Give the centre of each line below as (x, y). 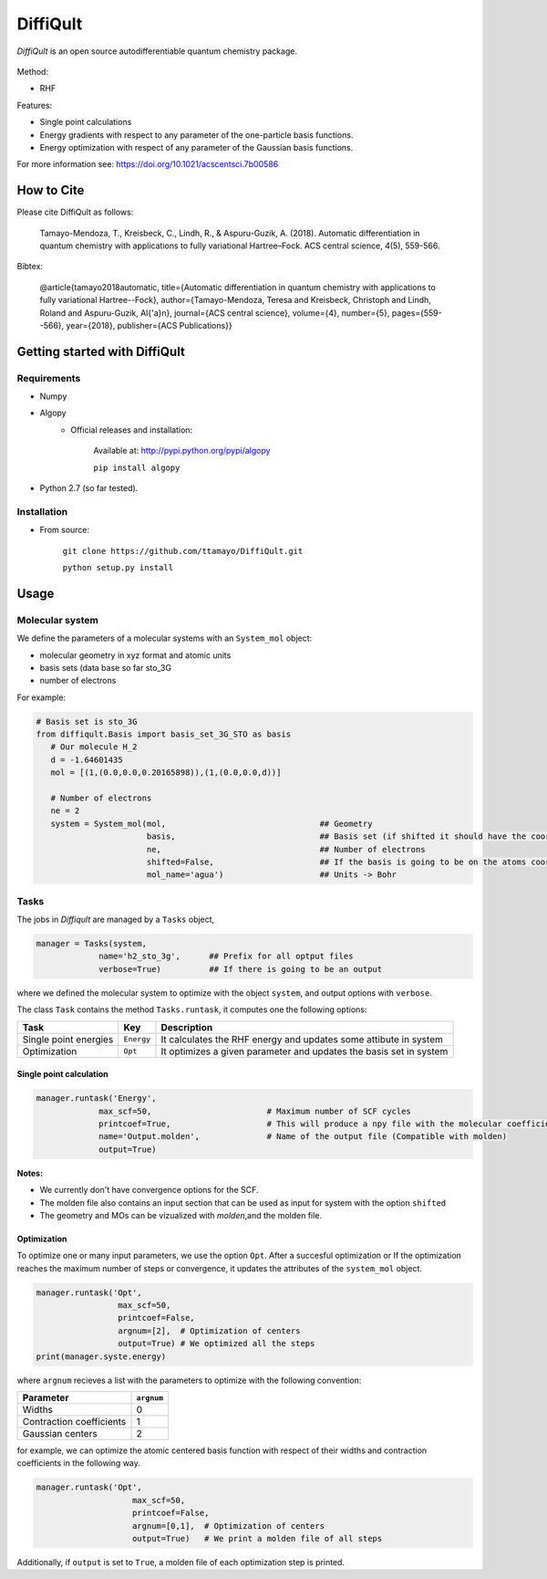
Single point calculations (86, 122)
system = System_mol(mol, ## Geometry (212, 823)
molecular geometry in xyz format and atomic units (135, 655)
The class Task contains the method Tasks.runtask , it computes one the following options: (192, 1009)
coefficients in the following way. (79, 1463)
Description (187, 1027)
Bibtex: (30, 267)
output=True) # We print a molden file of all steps (258, 1538)
